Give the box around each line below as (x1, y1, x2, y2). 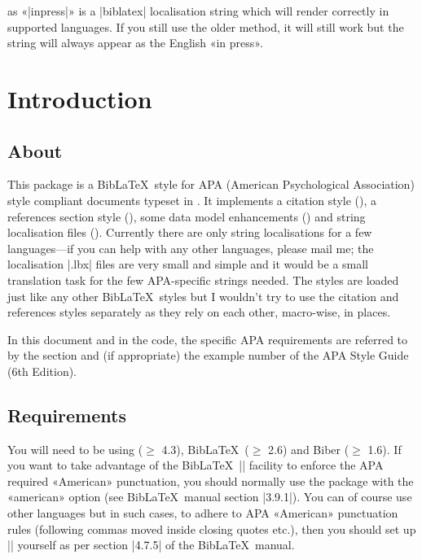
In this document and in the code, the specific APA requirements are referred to (7, 330, 408, 347)
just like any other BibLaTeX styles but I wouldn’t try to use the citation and (7, 287, 399, 304)
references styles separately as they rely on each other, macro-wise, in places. (7, 304, 391, 321)
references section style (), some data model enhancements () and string (7, 207, 366, 225)
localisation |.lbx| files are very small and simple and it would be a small (7, 255, 369, 273)
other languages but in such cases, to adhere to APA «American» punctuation (7, 504, 398, 522)
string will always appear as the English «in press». (7, 34, 263, 51)
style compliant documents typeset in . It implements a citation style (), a (7, 191, 376, 208)
